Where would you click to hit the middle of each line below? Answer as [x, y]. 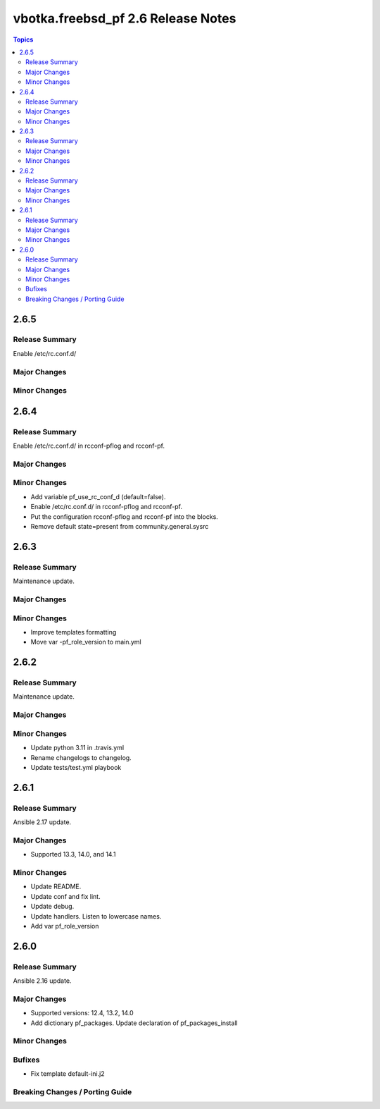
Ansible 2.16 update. [42, 981]
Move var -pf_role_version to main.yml [86, 642]
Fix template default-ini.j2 [68, 1074]
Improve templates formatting [74, 632]
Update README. [56, 887]
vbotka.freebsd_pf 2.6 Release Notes [125, 18]
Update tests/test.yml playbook [76, 767]
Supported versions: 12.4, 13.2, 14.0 [82, 1013]
